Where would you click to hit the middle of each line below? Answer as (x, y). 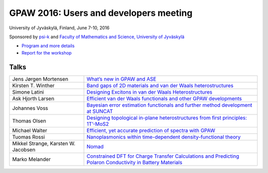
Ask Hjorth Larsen (33, 98)
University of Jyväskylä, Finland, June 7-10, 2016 (59, 28)
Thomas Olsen (29, 120)
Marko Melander (32, 159)
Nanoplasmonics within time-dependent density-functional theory (164, 137)
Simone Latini (28, 92)
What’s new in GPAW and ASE (121, 79)
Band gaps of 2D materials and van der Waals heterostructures (160, 85)
